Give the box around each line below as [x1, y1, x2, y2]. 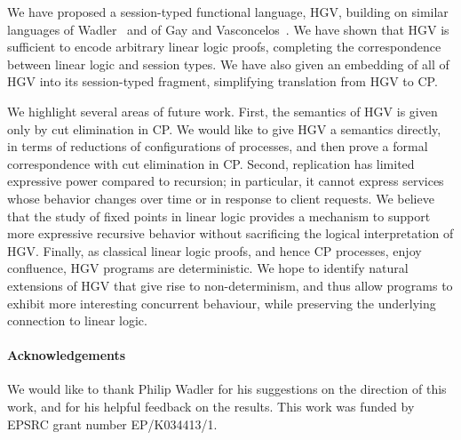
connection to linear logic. [7, 311, 147, 330]
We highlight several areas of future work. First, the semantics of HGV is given [7, 101, 438, 120]
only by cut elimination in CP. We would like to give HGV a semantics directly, [7, 119, 441, 138]
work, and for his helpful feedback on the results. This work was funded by [7, 397, 415, 416]
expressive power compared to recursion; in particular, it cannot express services [7, 172, 444, 190]
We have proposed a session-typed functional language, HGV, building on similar [7, 3, 449, 20]
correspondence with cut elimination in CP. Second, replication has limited [7, 154, 415, 172]
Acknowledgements [7, 346, 126, 364]
